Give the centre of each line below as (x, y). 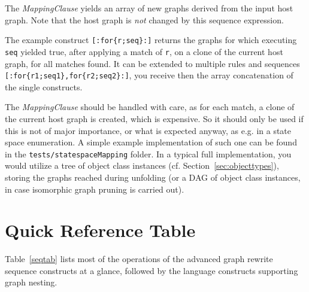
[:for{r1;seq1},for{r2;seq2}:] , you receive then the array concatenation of (149, 75)
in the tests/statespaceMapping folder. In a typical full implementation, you (148, 153)
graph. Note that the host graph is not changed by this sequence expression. (144, 19)
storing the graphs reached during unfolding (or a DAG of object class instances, (153, 177)
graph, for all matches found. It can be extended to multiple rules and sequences (152, 63)
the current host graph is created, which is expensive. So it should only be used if (154, 118)
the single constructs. (44, 86)
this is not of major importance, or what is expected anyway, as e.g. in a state (148, 130)
